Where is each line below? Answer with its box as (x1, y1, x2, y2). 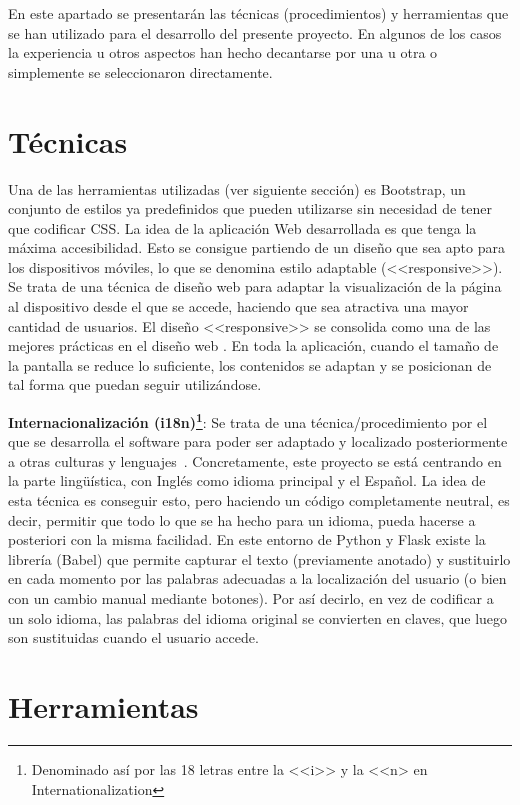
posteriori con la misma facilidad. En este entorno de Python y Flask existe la (8, 529, 486, 550)
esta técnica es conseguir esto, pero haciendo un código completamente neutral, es (8, 490, 510, 511)
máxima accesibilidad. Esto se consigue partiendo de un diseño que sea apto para (8, 237, 505, 258)
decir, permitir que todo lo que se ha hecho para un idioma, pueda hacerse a (8, 509, 476, 530)
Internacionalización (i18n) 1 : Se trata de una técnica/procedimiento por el (8, 409, 488, 432)
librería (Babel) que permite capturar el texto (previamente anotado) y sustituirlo (8, 548, 511, 569)
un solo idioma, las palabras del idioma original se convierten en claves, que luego (8, 607, 508, 628)
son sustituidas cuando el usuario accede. (8, 627, 259, 648)
